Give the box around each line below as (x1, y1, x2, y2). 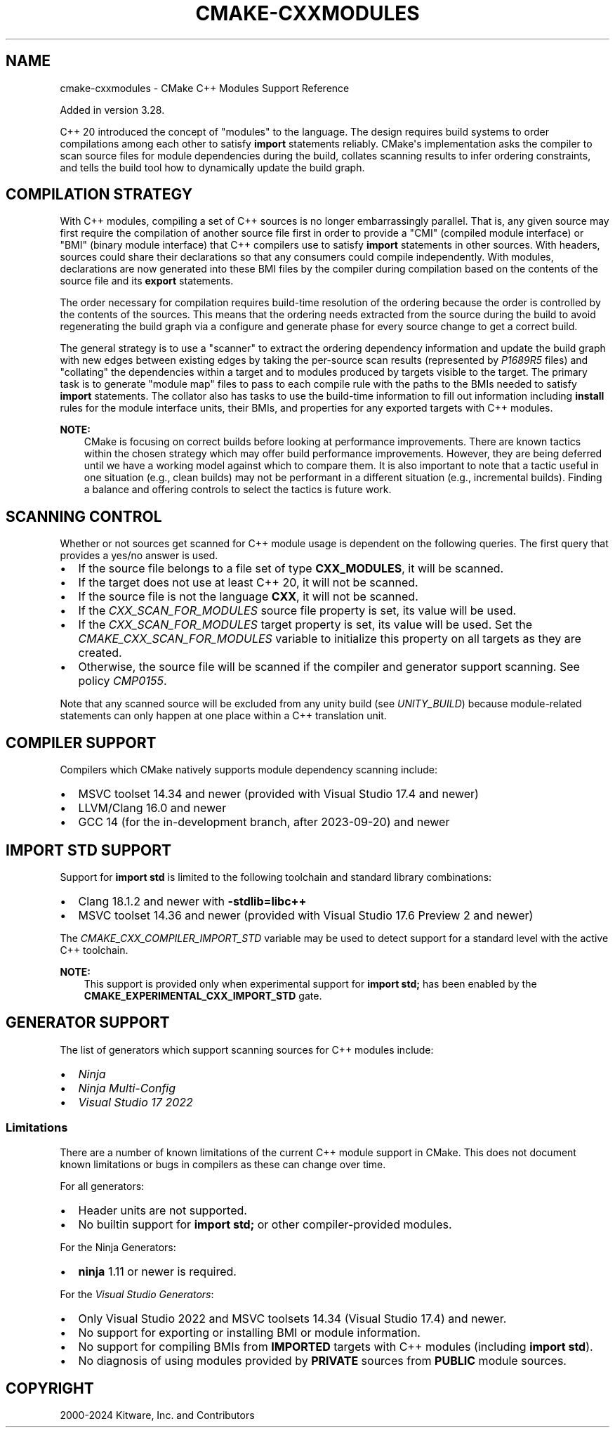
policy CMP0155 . (78, 674, 167, 688)
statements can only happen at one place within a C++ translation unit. (60, 709, 387, 722)
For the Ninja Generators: (60, 1241, 176, 1253)
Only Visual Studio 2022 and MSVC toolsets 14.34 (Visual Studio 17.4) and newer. (78, 1311, 507, 1326)
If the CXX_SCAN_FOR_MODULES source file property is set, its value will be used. (78, 603, 517, 618)
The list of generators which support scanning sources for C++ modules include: (60, 1043, 434, 1056)
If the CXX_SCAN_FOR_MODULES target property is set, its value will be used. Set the (78, 617, 533, 632)
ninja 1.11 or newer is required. (78, 1264, 237, 1278)
